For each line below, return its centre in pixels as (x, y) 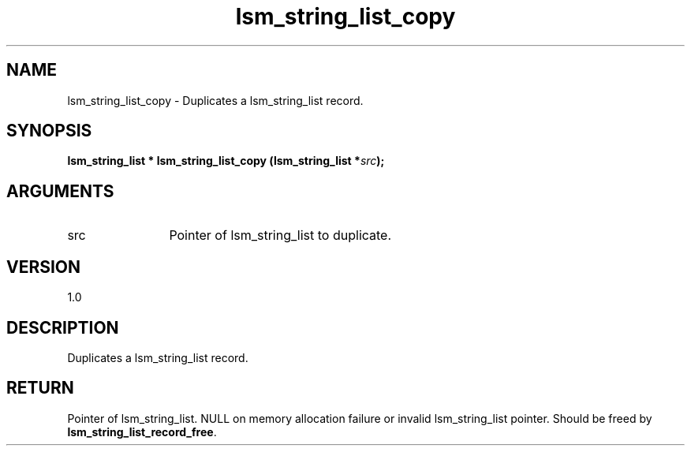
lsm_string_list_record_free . (142, 431)
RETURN (40, 388)
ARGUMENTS (60, 191)
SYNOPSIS (49, 131)
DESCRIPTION (63, 327)
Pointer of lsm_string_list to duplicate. (280, 235)
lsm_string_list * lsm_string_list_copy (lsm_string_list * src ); (226, 161)
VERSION (44, 267)
